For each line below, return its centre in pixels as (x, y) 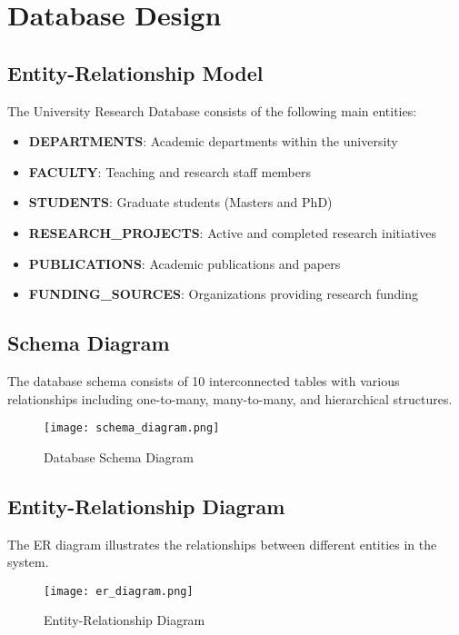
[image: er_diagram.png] (119, 591)
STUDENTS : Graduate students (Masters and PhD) (180, 202)
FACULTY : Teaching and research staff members (170, 171)
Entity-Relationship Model (135, 72)
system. (28, 562)
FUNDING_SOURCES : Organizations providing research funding (223, 294)
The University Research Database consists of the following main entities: (212, 110)
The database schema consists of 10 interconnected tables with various (204, 380)
